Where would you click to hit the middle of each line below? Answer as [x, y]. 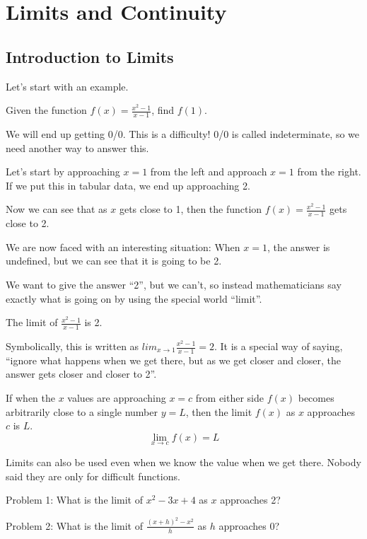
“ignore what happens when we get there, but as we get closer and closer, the [174, 360]
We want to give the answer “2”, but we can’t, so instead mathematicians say [174, 284]
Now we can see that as [57, 209]
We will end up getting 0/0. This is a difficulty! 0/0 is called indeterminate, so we [183, 134]
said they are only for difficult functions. [93, 476]
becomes [316, 398]
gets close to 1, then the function [191, 209]
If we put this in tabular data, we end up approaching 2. [128, 185]
